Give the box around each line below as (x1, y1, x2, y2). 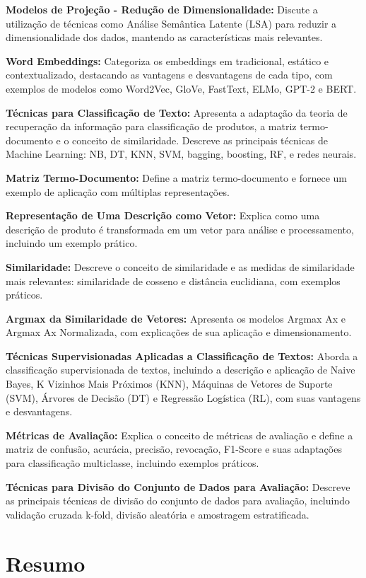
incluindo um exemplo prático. (6, 236, 138, 250)
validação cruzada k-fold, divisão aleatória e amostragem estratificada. (6, 507, 309, 521)
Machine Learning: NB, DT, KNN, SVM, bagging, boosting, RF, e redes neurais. (6, 146, 357, 161)
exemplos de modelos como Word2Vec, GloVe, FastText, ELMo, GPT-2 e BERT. (6, 81, 357, 96)
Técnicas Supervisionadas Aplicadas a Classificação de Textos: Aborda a (6, 348, 358, 363)
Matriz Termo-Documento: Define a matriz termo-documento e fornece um (6, 170, 347, 185)
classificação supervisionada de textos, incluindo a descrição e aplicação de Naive (6, 362, 355, 377)
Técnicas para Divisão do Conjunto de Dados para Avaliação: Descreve (6, 479, 350, 494)
